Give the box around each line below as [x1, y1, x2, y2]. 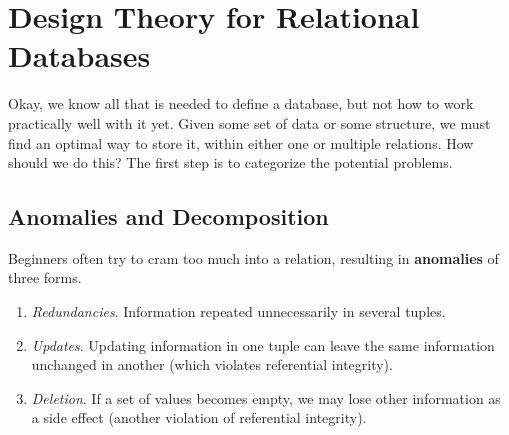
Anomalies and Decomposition [8, 201, 329, 232]
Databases [8, 35, 151, 76]
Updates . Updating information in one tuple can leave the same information [31, 334, 495, 355]
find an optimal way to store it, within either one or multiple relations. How [8, 132, 474, 153]
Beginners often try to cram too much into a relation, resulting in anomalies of [8, 247, 499, 268]
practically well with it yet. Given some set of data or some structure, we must [8, 112, 491, 133]
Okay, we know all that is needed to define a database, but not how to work [8, 93, 474, 114]
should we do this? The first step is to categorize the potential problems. [8, 152, 453, 173]
